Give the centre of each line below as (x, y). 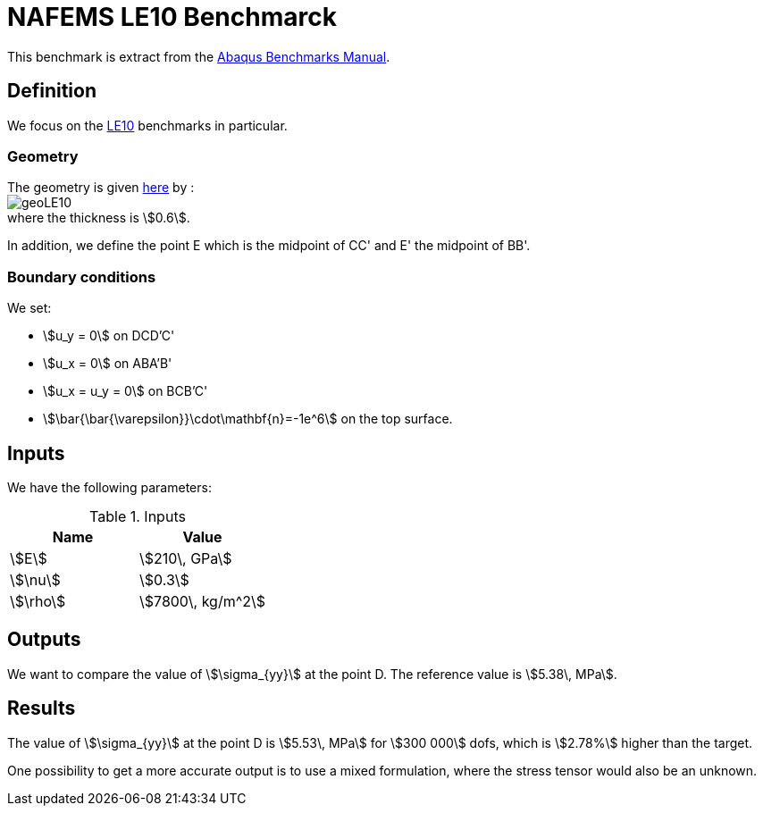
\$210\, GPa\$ (186, 558)
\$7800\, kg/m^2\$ (203, 601)
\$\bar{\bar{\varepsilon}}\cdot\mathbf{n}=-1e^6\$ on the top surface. (248, 419)
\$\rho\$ (38, 601)
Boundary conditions (82, 277)
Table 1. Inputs (138, 516)
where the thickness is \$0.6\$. (99, 218)
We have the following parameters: (109, 487)
